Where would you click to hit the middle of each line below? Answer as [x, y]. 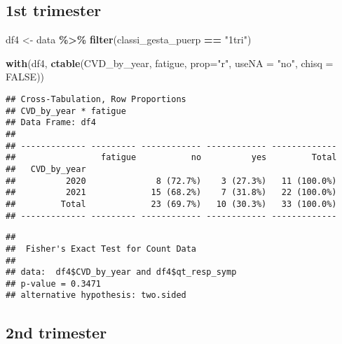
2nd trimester [56, 332]
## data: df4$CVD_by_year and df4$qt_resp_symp [121, 272]
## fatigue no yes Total [171, 158]
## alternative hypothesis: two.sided [96, 295]
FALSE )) [25, 77]
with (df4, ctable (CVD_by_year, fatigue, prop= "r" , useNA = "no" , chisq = [170, 63]
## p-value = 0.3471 [54, 284]
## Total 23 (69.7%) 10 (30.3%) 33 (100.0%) [171, 204]
